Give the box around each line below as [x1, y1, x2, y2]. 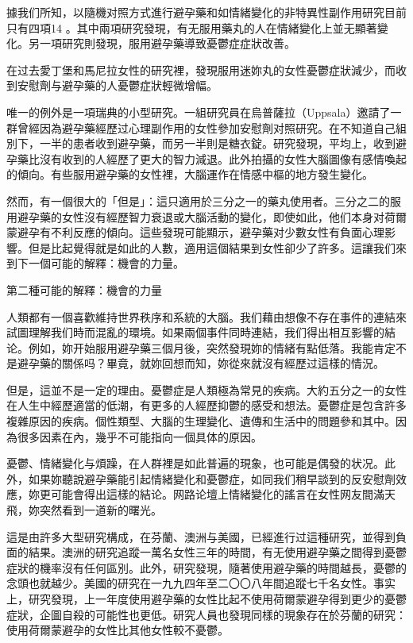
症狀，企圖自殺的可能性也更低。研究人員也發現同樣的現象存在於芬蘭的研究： [6, 606, 407, 622]
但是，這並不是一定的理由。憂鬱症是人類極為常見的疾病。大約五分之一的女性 [6, 381, 407, 398]
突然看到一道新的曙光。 [39, 502, 162, 518]
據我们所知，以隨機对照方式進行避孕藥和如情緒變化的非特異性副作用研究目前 [6, 4, 407, 20]
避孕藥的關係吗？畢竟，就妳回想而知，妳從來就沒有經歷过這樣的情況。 [17, 355, 384, 372]
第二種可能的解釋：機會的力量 [6, 281, 162, 298]
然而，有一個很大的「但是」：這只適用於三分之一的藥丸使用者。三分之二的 [6, 192, 390, 209]
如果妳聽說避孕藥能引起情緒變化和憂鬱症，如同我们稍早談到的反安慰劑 [28, 470, 396, 487]
